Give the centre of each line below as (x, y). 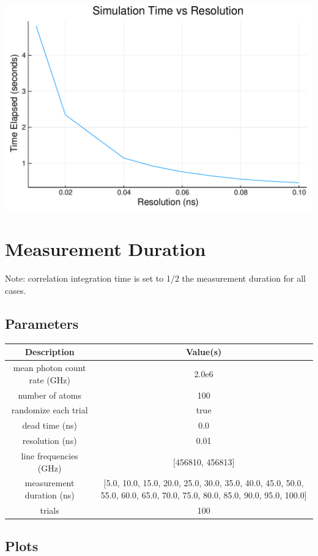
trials (50, 510)
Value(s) (204, 352)
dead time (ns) (50, 425)
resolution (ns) (50, 441)
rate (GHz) (50, 379)
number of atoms (50, 395)
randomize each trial (50, 410)
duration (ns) (50, 494)
